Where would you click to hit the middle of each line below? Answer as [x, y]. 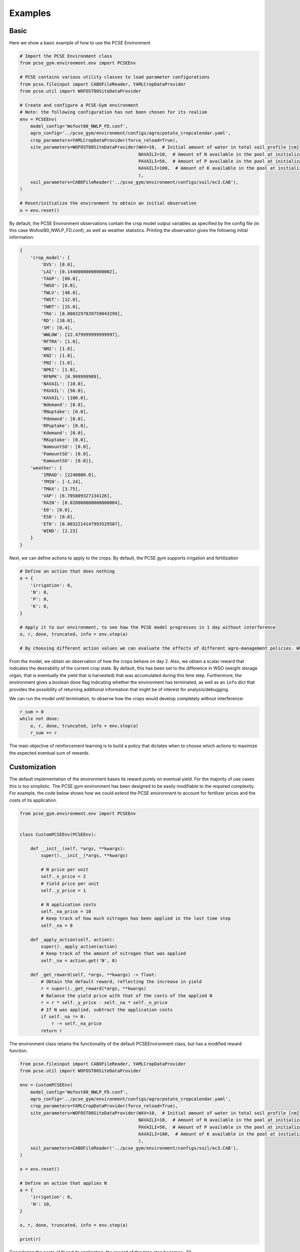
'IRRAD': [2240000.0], [69, 475]
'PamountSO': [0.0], [66, 454]
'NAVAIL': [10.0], [63, 384]
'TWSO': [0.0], [59, 286]
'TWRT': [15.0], [61, 306]
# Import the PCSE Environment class [66, 56]
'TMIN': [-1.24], [62, 482]
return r [51, 1031]
